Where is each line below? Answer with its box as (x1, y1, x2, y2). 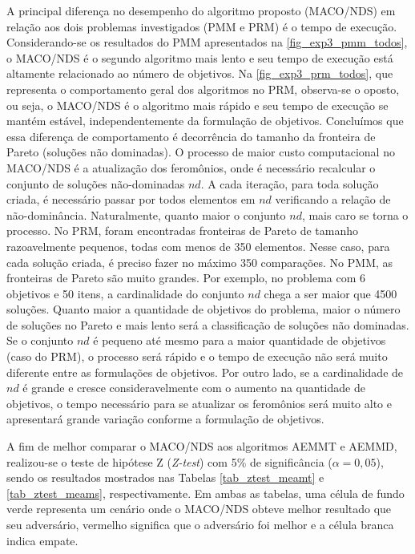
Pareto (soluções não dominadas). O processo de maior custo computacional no (6, 144, 395, 160)
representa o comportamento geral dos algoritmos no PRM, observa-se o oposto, (6, 80, 400, 97)
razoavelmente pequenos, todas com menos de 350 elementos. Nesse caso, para (6, 237, 390, 254)
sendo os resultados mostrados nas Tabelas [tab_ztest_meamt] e (6, 469, 324, 486)
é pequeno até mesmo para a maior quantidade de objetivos (93, 332, 386, 349)
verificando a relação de (275, 191, 391, 208)
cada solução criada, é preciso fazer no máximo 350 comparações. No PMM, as (6, 253, 393, 270)
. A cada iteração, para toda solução (200, 175, 379, 192)
